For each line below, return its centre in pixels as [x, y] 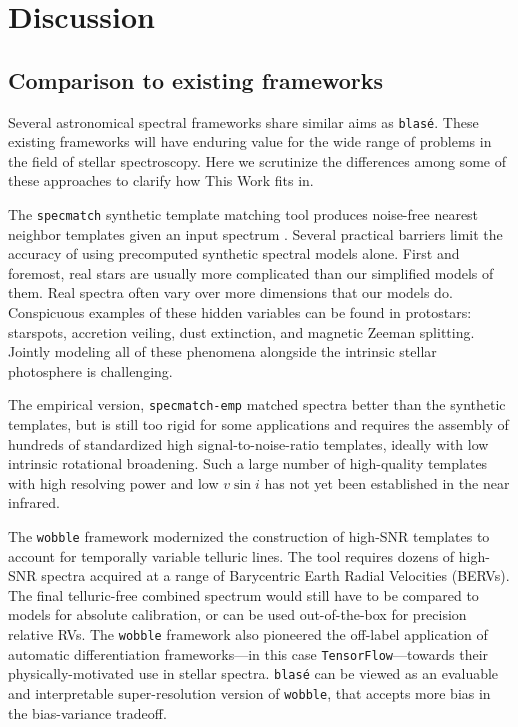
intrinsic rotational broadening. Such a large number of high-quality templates [248, 463]
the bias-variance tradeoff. [87, 712]
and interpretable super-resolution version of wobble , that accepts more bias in [249, 693]
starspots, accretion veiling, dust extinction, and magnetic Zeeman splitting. [241, 331]
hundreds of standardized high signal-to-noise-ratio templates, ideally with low [248, 443]
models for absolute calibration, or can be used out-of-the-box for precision [237, 614]
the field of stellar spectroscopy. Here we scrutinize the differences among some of [257, 160]
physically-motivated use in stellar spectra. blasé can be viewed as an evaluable [253, 673]
